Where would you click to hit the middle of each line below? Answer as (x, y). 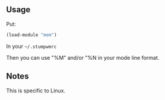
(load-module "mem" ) (32, 35)
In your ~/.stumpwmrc (31, 46)
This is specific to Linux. (36, 91)
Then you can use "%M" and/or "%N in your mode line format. (83, 57)
